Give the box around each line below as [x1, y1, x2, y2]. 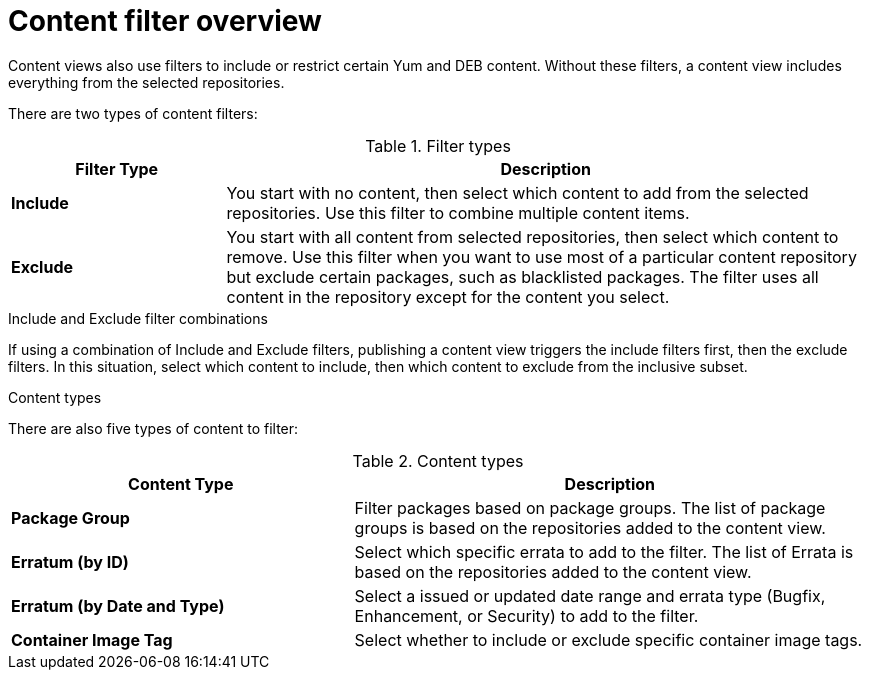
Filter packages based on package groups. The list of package [354, 497, 826, 518]
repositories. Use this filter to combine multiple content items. [226, 202, 690, 223]
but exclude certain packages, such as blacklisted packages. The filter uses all [226, 266, 819, 287]
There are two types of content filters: [8, 104, 258, 122]
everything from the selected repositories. [8, 73, 285, 91]
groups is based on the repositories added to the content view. [354, 517, 826, 538]
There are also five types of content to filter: [8, 419, 299, 437]
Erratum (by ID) [11, 551, 129, 572]
